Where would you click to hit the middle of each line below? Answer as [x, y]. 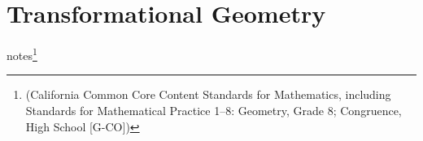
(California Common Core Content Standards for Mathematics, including [208, 94]
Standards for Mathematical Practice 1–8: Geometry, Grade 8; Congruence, [214, 110]
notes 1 [22, 54]
